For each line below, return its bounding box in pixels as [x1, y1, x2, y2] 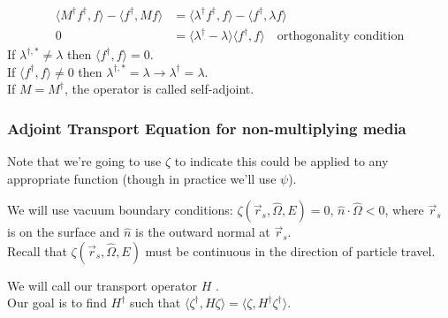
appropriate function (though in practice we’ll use [7, 169, 277, 187]
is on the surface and [7, 223, 120, 241]
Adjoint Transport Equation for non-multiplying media [7, 117, 406, 139]
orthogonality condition [277, 30, 405, 43]
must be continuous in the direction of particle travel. [145, 241, 436, 260]
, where [384, 201, 424, 219]
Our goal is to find [7, 293, 107, 312]
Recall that [7, 241, 67, 260]
